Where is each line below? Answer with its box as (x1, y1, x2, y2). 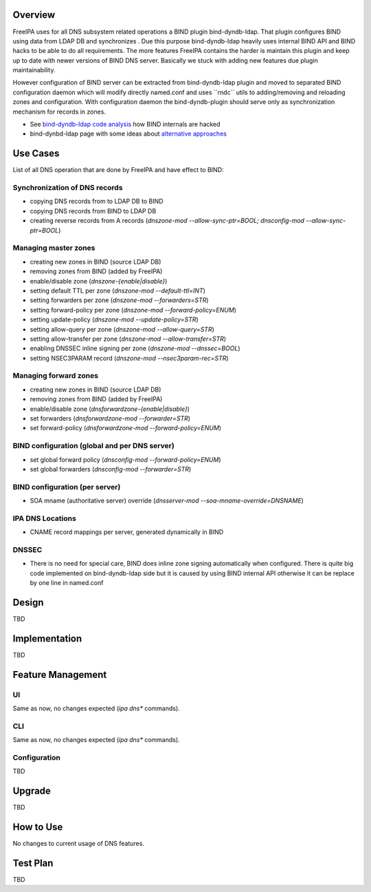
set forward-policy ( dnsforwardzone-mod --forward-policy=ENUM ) (30, 424, 222, 432)
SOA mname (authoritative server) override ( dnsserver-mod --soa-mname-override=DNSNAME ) (30, 496, 304, 505)
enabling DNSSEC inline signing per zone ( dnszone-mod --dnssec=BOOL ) (30, 344, 240, 352)
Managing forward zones (12, 371, 99, 381)
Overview (12, 9, 56, 21)
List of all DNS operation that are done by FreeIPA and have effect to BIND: (12, 166, 224, 174)
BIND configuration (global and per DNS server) (12, 441, 175, 451)
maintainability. (12, 66, 56, 74)
